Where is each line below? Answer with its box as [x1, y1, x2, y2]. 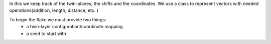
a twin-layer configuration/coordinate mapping [26, 24, 123, 30]
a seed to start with [26, 30, 66, 37]
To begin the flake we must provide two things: [9, 16, 106, 22]
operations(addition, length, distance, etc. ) [9, 7, 99, 13]
